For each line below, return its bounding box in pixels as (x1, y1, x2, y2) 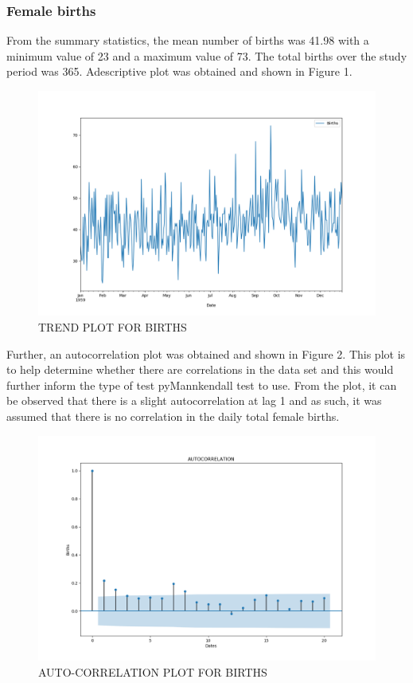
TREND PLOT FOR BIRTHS (38, 318, 187, 335)
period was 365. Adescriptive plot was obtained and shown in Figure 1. (6, 63, 353, 80)
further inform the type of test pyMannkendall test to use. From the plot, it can (6, 376, 397, 393)
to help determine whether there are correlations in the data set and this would (6, 361, 394, 378)
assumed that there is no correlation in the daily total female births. (6, 407, 340, 424)
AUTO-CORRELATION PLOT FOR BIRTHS (38, 663, 267, 680)
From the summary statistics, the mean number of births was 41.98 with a (6, 32, 369, 49)
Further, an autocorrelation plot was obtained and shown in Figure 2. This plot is (6, 345, 406, 362)
